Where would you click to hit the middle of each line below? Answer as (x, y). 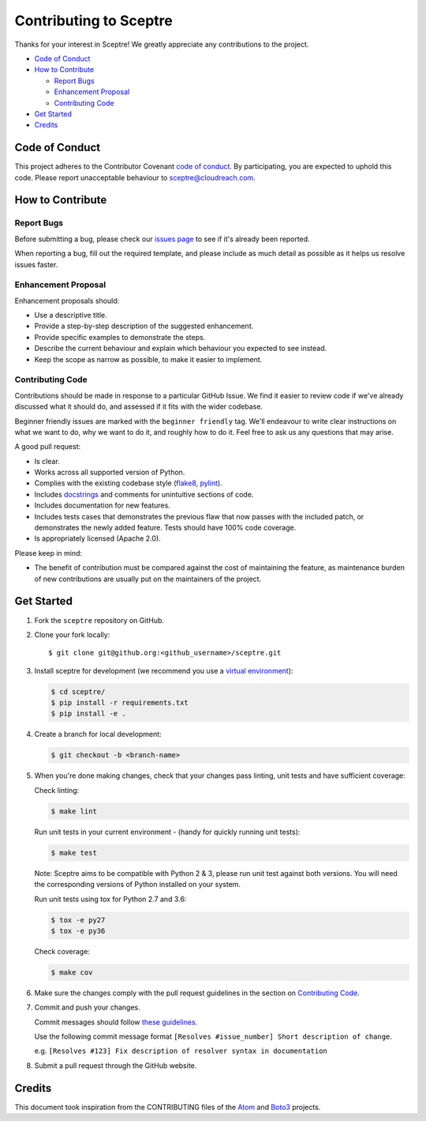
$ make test (74, 853)
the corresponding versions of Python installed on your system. (137, 885)
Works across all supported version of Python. (110, 472)
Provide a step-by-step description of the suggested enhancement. (144, 326)
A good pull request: (48, 447)
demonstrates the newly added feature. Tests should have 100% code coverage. (165, 528)
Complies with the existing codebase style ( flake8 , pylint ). (128, 483)
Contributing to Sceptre (93, 21)
